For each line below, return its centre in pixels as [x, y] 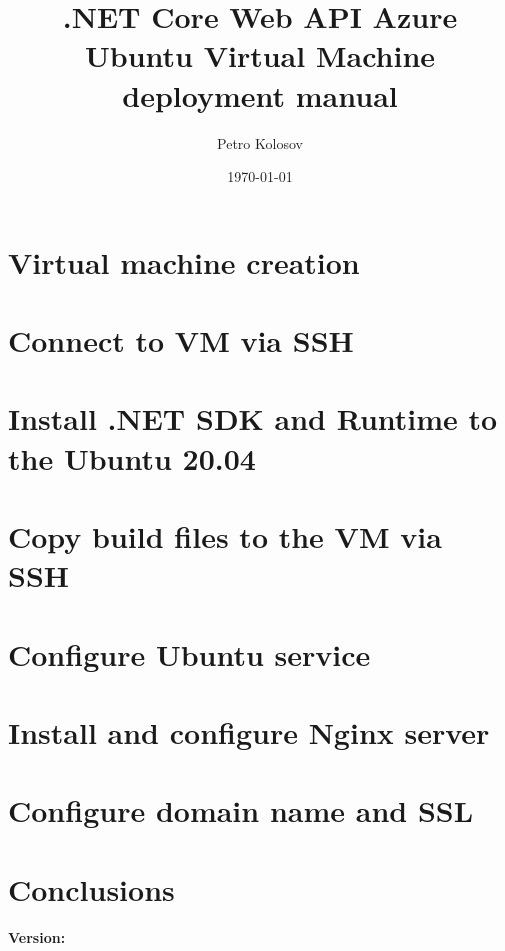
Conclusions [91, 888]
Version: [37, 936]
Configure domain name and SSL [241, 810]
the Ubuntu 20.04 [132, 457]
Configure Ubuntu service [189, 653]
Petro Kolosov [260, 142]
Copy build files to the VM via [225, 536]
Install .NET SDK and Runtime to [253, 418]
